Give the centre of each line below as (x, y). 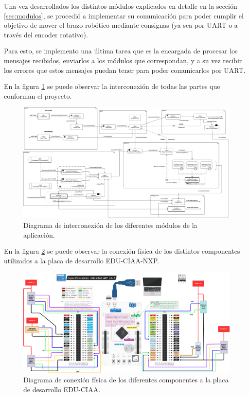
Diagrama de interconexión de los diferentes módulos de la (110, 225)
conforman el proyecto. (38, 95)
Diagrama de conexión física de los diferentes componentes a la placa (126, 380)
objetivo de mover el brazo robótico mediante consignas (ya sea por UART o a (121, 25)
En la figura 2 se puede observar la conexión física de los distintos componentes (122, 251)
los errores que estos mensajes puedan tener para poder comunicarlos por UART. (125, 70)
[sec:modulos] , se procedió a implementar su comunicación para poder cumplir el (124, 15)
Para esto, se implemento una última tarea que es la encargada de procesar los (121, 51)
